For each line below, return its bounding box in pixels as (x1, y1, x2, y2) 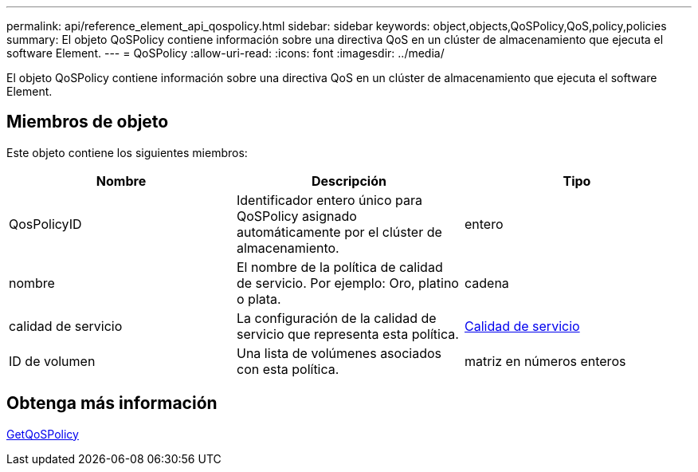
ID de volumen (9, 352, 96, 369)
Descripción (311, 172, 386, 189)
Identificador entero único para (236, 191, 422, 208)
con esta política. (236, 360, 339, 377)
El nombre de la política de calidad (236, 258, 443, 275)
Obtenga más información (6, 393, 218, 414)
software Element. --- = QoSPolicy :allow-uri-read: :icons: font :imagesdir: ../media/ (6, 46, 445, 60)
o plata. (236, 290, 281, 307)
